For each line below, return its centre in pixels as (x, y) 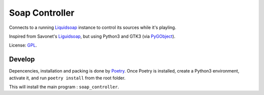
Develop (22, 59)
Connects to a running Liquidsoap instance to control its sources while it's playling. (93, 27)
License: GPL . (23, 45)
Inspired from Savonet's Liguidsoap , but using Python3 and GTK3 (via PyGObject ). (92, 36)
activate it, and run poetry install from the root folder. (67, 78)
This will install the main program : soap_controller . (64, 87)
